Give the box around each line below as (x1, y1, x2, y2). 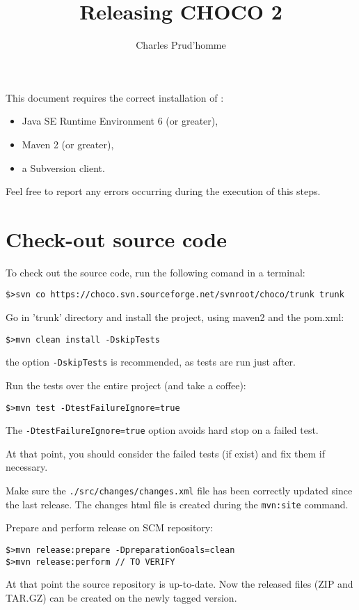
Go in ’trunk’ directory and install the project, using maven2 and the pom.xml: (6, 310, 344, 324)
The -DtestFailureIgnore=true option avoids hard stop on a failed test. (6, 423, 319, 437)
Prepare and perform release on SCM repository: (6, 520, 214, 535)
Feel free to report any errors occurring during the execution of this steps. (6, 184, 321, 198)
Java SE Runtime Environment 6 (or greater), (22, 114, 218, 128)
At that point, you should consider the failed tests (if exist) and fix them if (6, 446, 325, 460)
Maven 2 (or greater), (22, 136, 114, 151)
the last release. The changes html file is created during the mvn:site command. (6, 496, 349, 511)
